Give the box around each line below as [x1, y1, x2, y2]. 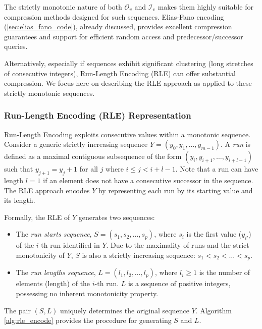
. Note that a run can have [175, 163, 258, 174]
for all [79, 163, 98, 174]
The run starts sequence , [16, 229, 92, 239]
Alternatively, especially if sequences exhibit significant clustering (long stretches [4, 58, 253, 68]
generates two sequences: [78, 211, 155, 222]
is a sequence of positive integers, [128, 278, 231, 289]
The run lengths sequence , [16, 267, 96, 278]
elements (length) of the [16, 278, 90, 289]
